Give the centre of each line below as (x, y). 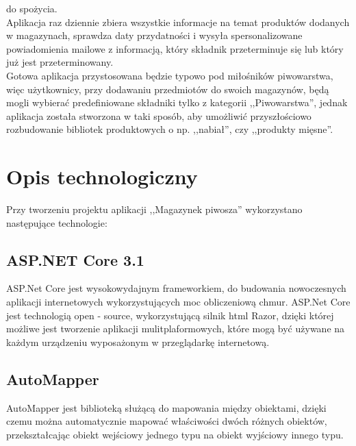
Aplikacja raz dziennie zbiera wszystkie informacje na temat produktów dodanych (178, 22)
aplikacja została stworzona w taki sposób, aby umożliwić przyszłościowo (159, 115)
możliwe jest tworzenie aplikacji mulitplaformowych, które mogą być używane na (176, 329)
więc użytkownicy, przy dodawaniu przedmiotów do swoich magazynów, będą (168, 89)
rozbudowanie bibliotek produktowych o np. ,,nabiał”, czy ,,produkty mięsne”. (170, 129)
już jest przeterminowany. (60, 62)
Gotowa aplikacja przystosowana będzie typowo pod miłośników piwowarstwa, (170, 75)
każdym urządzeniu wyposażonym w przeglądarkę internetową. (138, 342)
